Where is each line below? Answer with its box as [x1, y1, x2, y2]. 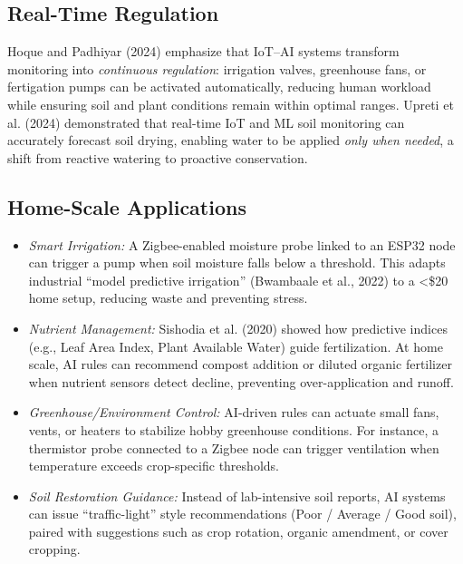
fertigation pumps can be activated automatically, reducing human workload [7, 77, 431, 96]
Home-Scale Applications [7, 192, 246, 220]
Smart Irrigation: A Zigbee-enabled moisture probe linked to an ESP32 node [28, 235, 456, 254]
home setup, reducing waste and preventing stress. [28, 288, 308, 307]
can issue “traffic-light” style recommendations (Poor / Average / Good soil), [28, 504, 457, 523]
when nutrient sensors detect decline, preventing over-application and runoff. [28, 372, 454, 391]
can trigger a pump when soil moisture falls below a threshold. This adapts [28, 253, 446, 272]
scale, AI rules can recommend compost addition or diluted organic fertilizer [28, 355, 452, 374]
